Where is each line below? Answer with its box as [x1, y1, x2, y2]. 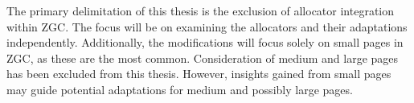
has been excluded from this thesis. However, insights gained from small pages [6, 65, 391, 82]
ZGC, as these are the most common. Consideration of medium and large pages [6, 49, 399, 66]
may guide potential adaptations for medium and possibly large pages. [6, 80, 353, 97]
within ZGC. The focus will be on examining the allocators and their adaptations [6, 18, 408, 35]
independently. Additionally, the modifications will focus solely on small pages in [6, 34, 404, 51]
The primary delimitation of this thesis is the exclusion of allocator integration [6, 2, 395, 19]
